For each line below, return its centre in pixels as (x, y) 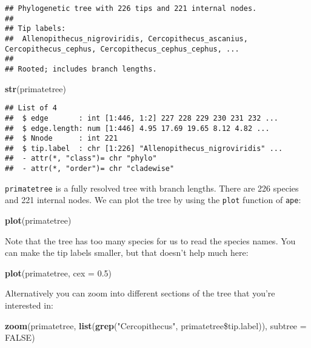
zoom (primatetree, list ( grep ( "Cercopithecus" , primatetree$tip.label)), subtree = (156, 325)
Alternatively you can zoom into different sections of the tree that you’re (140, 293)
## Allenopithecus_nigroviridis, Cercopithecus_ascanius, (126, 38)
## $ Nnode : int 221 (62, 139)
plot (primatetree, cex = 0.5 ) (59, 273)
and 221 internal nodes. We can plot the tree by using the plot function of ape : (153, 200)
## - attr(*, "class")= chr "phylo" (81, 159)
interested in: (29, 305)
